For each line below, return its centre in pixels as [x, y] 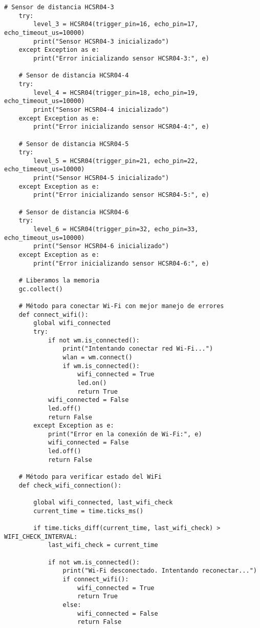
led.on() [92, 383]
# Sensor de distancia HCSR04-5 [74, 144]
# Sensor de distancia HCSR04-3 [59, 7]
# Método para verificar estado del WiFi [90, 477]
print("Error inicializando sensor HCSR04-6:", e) [121, 263]
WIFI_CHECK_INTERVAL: [41, 536]
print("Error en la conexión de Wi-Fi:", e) [125, 434]
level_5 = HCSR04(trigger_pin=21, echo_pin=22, [116, 161]
